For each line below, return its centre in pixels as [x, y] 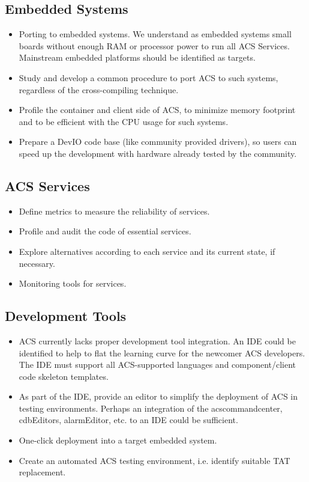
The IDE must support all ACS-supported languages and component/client [157, 365]
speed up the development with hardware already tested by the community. [158, 153]
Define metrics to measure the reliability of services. [114, 211]
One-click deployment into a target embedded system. [118, 440]
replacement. [42, 472]
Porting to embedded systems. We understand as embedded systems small [155, 34]
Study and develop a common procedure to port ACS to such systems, [148, 77]
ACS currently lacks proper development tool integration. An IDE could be [157, 340]
